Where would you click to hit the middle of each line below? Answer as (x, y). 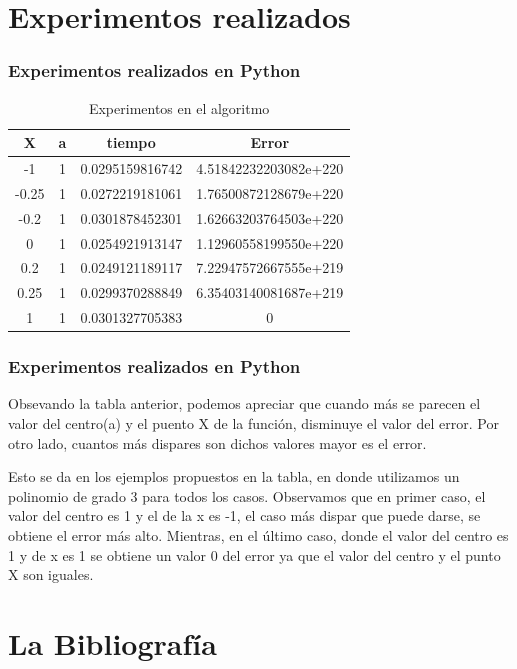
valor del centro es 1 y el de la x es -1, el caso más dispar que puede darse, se (244, 515)
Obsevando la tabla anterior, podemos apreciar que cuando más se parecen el (244, 403)
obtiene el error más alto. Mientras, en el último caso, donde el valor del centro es (258, 534)
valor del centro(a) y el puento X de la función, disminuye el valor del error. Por (253, 423)
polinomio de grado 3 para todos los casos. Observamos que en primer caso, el (247, 495)
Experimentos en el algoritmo (179, 107)
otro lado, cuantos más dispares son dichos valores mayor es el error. (217, 442)
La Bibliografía (112, 642)
